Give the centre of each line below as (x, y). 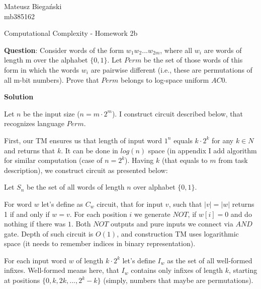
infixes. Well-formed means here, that (62, 270)
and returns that (30, 150)
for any (223, 140)
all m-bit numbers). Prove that (52, 79)
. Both (81, 224)
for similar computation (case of (53, 160)
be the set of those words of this (193, 60)
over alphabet (154, 187)
